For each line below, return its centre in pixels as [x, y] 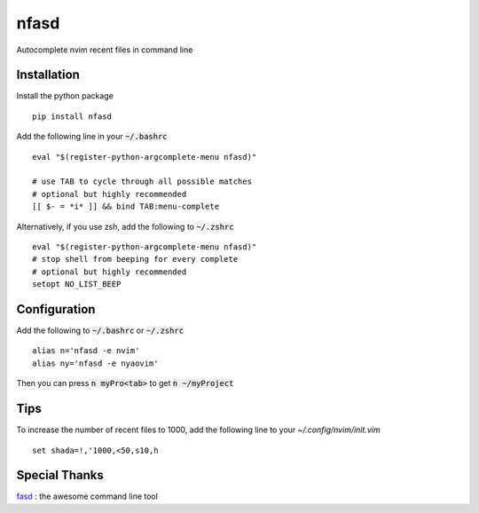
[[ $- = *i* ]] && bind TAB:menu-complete [126, 207]
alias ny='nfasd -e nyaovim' [95, 363]
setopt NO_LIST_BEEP [77, 284]
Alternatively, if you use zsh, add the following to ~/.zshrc [125, 226]
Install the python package [65, 96]
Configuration [56, 309]
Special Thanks [60, 475]
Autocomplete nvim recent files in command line [105, 50]
